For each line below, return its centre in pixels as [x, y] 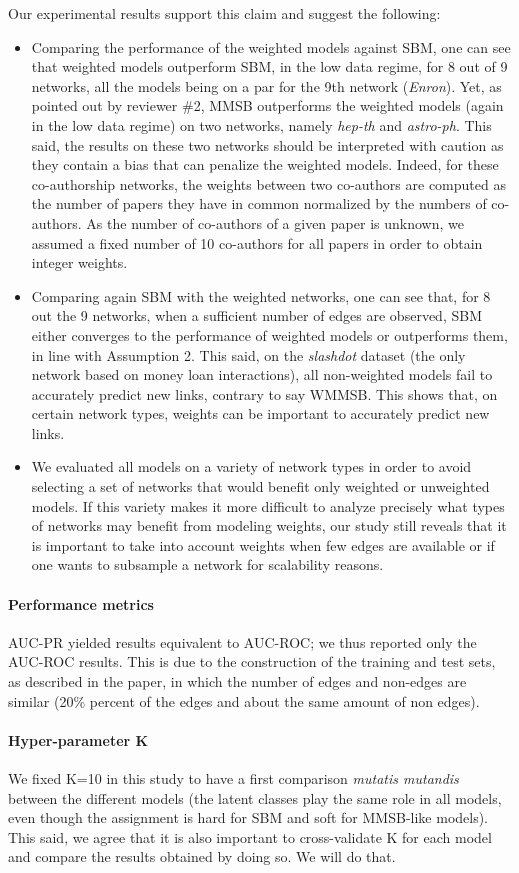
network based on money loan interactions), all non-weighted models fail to [262, 374]
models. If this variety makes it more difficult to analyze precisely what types [268, 505]
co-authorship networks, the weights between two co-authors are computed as [268, 183]
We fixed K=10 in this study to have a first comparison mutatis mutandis [233, 778]
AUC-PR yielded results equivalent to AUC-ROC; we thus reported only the [242, 641]
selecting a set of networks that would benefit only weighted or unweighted [260, 486]
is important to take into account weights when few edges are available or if [263, 544]
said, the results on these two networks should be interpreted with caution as [267, 144]
